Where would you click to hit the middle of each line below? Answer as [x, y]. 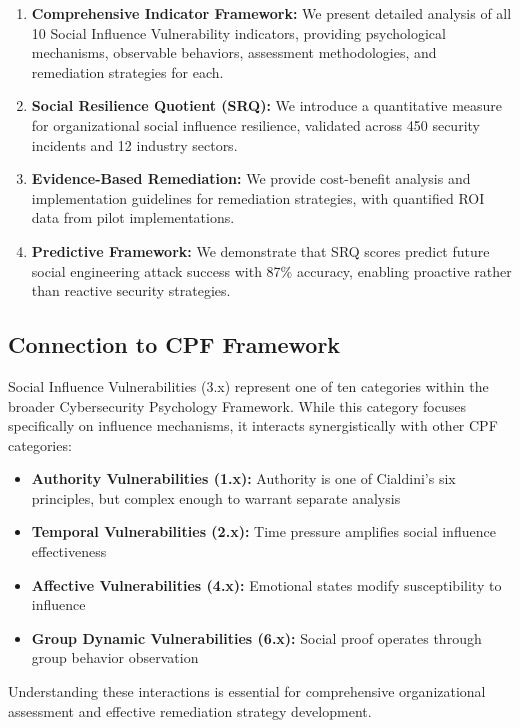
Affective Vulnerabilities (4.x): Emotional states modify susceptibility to [266, 584]
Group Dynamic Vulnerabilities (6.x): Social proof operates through [256, 637]
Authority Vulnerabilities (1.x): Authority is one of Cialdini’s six [243, 478]
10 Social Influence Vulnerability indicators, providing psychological [238, 32]
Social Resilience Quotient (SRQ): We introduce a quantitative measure [267, 105]
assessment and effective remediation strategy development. [190, 710]
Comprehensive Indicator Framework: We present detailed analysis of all [271, 13]
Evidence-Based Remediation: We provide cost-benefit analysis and [251, 178]
